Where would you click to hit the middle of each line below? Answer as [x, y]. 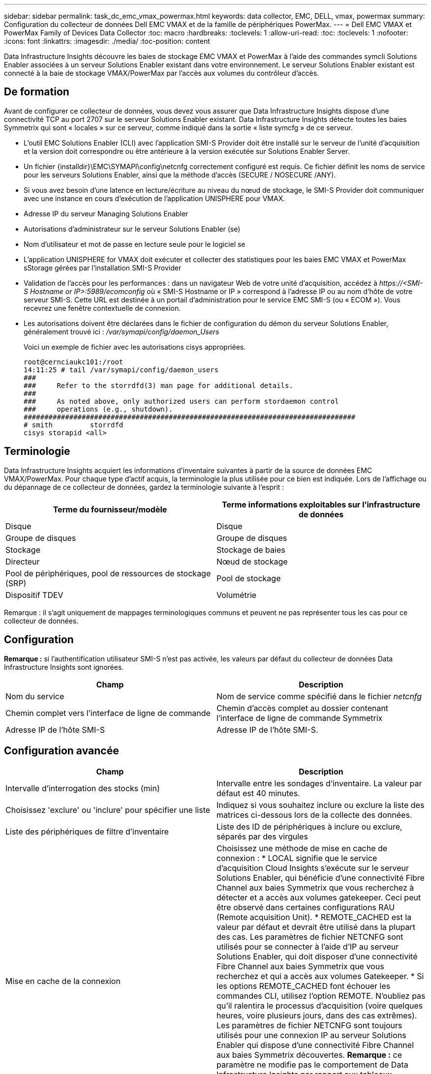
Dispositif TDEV [34, 595]
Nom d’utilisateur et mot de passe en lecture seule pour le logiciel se [135, 244]
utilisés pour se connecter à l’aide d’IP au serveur [308, 947]
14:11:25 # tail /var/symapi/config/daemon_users [121, 370]
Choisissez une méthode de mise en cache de [302, 849]
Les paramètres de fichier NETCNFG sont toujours [309, 1026]
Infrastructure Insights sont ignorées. [64, 667]
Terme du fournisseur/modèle [110, 509]
